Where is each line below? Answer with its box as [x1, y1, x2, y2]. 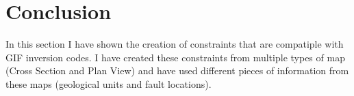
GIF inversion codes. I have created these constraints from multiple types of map [5, 50, 345, 64]
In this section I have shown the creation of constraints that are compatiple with [5, 37, 344, 51]
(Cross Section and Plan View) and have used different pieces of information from [5, 63, 349, 78]
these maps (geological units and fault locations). [5, 76, 212, 91]
